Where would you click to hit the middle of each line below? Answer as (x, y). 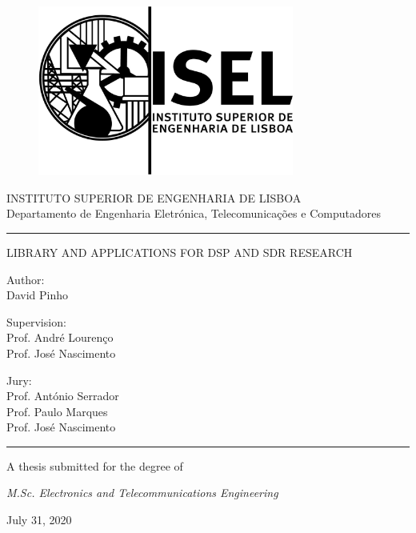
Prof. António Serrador (63, 396)
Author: (26, 279)
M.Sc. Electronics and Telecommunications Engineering (142, 493)
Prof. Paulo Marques (57, 411)
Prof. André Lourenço (60, 337)
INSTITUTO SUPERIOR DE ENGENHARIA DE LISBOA (154, 197)
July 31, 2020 (39, 520)
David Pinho (38, 295)
